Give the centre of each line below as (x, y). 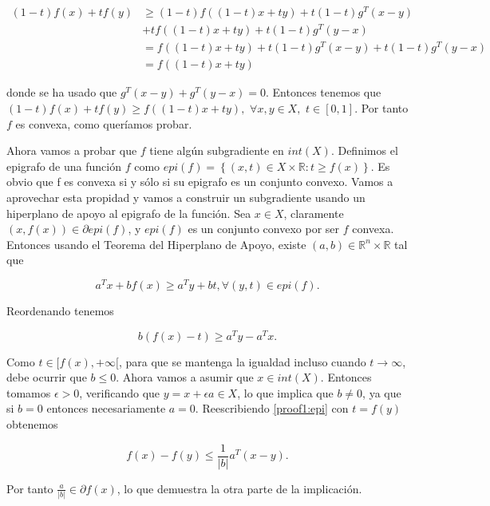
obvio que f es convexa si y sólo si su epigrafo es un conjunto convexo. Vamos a (200, 182)
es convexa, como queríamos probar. (104, 123)
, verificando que (120, 392)
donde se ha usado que (62, 92)
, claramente (314, 213)
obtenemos (32, 424)
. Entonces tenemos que (324, 92)
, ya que (382, 392)
